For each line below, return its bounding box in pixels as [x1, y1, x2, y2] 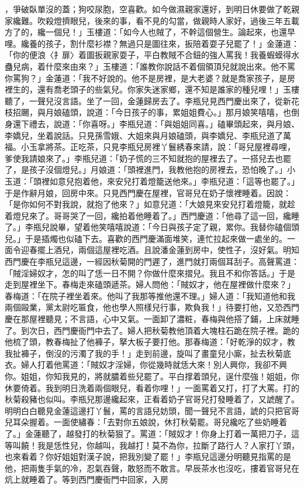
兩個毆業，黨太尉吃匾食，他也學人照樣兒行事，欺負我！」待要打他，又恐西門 [5, 301, 299, 313]
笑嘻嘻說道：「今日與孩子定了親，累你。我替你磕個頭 [98, 221, 299, 233]
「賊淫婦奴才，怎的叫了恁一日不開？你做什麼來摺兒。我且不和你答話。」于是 [5, 266, 295, 279]
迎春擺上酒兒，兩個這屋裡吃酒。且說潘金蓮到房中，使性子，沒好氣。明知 [20, 244, 299, 256]
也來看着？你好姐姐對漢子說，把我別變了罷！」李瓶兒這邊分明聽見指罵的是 [5, 450, 291, 463]
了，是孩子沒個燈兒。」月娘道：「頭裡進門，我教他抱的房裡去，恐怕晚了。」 [5, 163, 287, 176]
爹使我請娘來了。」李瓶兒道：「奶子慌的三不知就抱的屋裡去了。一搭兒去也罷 [5, 152, 291, 164]
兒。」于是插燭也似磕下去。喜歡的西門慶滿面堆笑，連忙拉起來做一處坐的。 [5, 232, 287, 244]
